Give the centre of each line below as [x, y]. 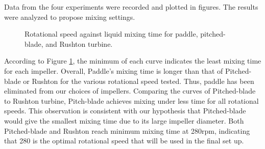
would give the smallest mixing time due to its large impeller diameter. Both [124, 120]
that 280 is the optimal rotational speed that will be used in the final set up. [124, 141]
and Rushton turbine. [79, 43]
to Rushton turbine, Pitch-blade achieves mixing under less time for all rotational [131, 100]
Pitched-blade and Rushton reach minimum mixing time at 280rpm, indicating [127, 130]
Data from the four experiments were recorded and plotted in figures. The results [131, 7]
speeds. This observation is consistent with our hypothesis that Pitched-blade [125, 111]
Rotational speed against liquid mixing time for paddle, [111, 34]
